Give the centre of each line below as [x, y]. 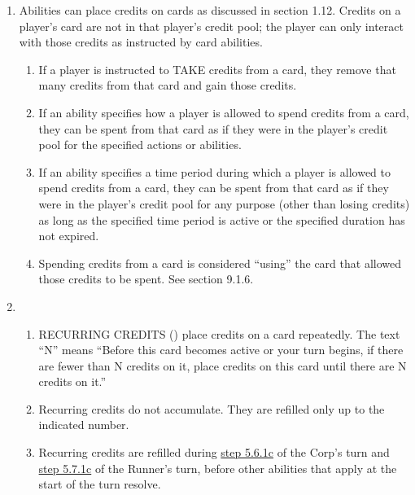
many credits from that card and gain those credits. [168, 85]
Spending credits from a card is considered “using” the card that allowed [220, 263]
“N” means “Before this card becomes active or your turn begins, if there [221, 350]
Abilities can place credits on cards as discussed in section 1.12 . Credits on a [210, 10]
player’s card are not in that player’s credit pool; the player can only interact [211, 26]
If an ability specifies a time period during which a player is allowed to [214, 171]
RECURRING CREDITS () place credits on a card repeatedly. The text [219, 333]
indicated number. [84, 425]
